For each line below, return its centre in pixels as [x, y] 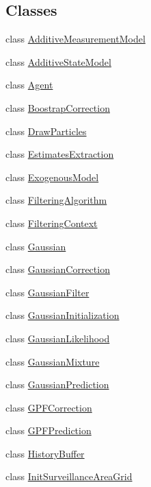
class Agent [29, 85]
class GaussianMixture [53, 361]
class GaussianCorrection [58, 269]
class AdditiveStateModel [58, 61]
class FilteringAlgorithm [56, 200]
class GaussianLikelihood [58, 338]
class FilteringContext [52, 223]
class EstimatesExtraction [60, 154]
